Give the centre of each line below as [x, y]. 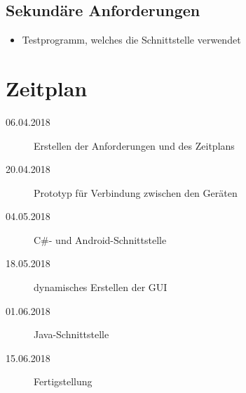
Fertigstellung [63, 381]
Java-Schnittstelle [71, 334]
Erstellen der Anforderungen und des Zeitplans [134, 145]
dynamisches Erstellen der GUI [101, 287]
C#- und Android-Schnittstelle [100, 239]
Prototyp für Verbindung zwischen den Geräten [136, 192]
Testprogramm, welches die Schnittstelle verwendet [131, 40]
